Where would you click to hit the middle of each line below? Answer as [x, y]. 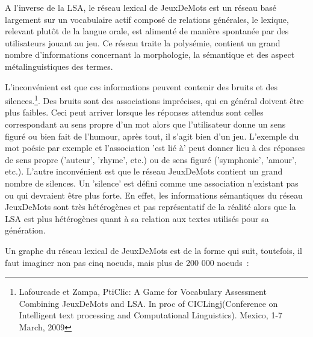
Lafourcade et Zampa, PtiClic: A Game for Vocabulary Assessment [143, 292]
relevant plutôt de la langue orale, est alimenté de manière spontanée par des [147, 31]
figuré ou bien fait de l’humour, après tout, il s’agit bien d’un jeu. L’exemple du [152, 136]
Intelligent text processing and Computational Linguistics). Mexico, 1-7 [151, 315]
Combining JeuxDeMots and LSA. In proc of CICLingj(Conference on [148, 303]
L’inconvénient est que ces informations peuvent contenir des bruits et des [141, 86]
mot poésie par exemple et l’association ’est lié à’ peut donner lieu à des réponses [155, 148]
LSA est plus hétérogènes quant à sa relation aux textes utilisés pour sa [137, 218]
